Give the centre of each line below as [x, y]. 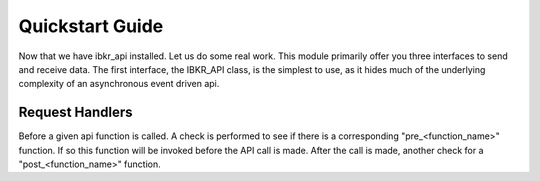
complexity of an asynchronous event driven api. [119, 84]
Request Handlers [75, 112]
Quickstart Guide [91, 26]
